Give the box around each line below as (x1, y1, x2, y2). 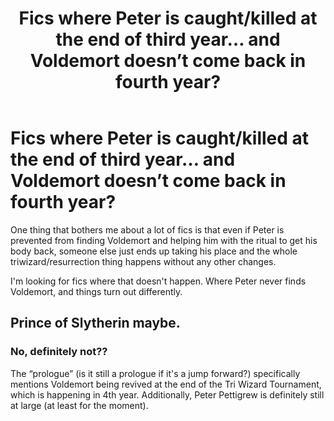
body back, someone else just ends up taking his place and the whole (10, 245, 298, 257)
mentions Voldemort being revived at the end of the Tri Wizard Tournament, (10, 378, 322, 390)
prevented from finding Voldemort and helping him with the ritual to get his (10, 234, 318, 246)
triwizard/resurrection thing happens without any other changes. (10, 255, 277, 267)
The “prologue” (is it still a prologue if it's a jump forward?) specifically (10, 367, 301, 379)
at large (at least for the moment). (10, 399, 149, 411)
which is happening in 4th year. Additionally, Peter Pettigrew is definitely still (10, 388, 325, 401)
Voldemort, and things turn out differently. (10, 285, 183, 297)
